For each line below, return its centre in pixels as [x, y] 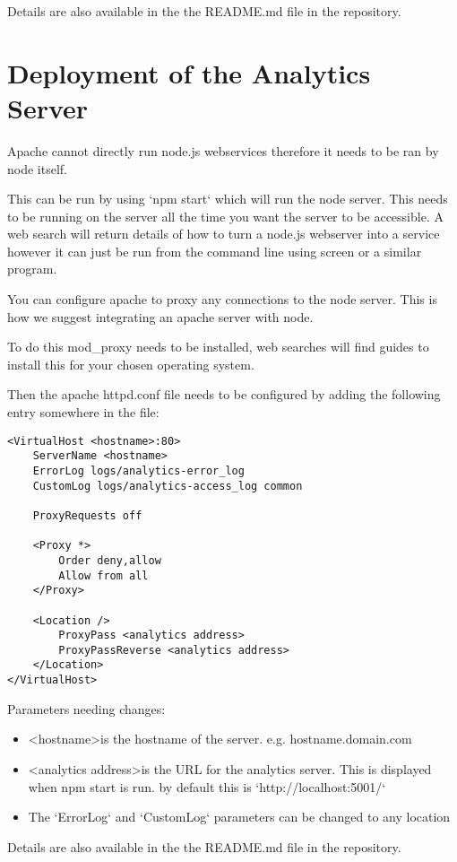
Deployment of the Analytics [189, 72]
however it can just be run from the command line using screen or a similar [215, 251]
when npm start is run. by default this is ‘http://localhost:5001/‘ [207, 786]
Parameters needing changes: [86, 708]
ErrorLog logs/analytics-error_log [138, 470]
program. [32, 269]
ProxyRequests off [87, 515]
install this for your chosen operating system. [131, 364]
